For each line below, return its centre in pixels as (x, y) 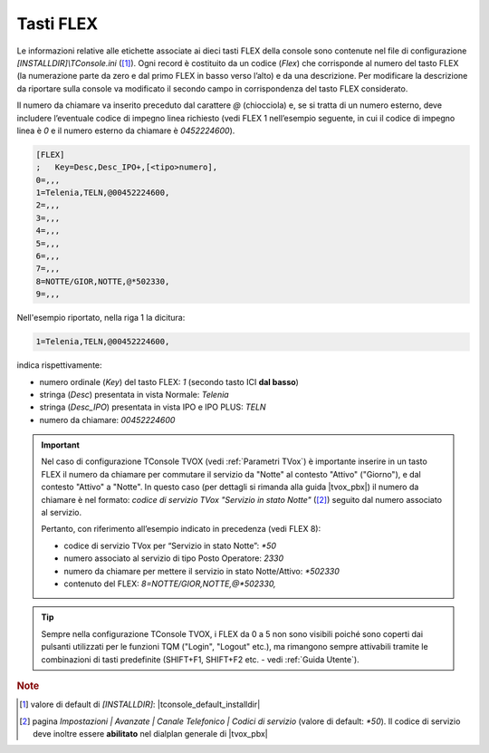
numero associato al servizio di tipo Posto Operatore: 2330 (174, 558)
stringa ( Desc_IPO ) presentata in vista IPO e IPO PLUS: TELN (153, 407)
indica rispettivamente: (60, 365)
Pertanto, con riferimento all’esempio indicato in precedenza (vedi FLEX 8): (181, 529)
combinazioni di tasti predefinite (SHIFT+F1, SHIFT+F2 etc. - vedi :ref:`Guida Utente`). (200, 659)
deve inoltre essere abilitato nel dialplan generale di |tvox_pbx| (150, 733)
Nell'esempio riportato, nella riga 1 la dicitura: (101, 318)
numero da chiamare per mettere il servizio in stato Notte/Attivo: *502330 (201, 571)
